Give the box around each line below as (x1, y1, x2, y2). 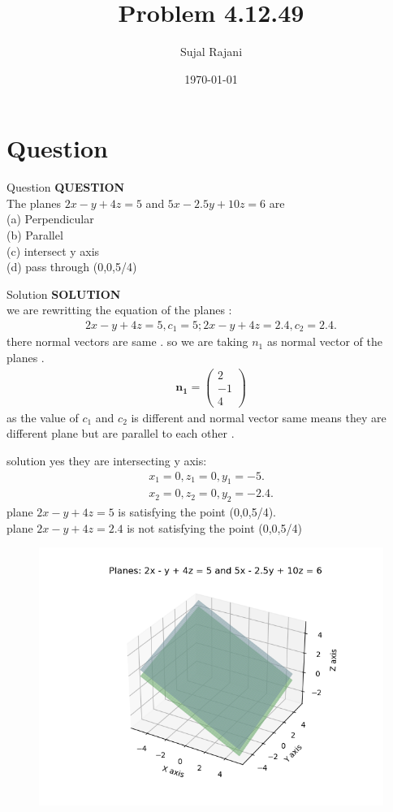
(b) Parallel (6, 227, 63, 244)
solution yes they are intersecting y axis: (6, 452, 207, 469)
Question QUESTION (6, 179, 125, 196)
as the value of (6, 408, 79, 425)
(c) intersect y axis (6, 242, 100, 259)
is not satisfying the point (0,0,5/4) (127, 519, 302, 536)
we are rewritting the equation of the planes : (6, 301, 232, 318)
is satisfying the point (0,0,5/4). (118, 503, 277, 520)
